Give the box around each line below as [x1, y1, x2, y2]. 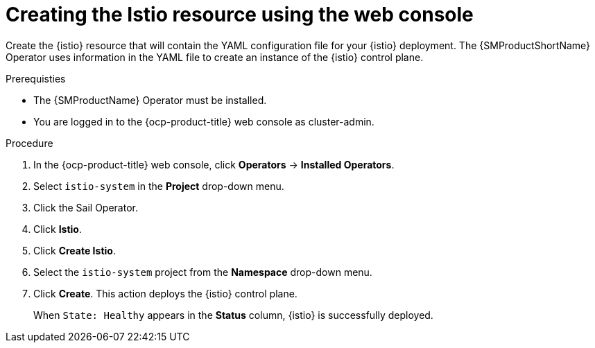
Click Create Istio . [33, 244, 116, 256]
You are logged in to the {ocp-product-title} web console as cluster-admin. [33, 115, 374, 128]
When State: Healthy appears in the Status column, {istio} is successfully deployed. [33, 308, 433, 321]
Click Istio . [33, 223, 82, 235]
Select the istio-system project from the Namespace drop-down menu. [33, 266, 372, 278]
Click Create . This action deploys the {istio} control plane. [33, 287, 297, 299]
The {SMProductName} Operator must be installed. [33, 94, 267, 106]
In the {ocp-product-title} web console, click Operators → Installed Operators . [33, 158, 395, 171]
